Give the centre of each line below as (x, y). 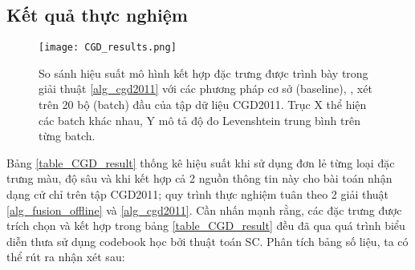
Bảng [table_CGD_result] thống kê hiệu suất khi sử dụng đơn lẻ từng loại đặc (201, 162)
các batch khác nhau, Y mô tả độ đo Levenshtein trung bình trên (199, 120)
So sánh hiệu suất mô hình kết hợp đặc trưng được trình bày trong (203, 73)
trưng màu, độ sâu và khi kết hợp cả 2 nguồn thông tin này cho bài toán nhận (199, 178)
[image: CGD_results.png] (108, 48)
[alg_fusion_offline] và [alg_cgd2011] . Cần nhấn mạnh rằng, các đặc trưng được (204, 210)
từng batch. (67, 136)
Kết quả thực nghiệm (97, 15)
